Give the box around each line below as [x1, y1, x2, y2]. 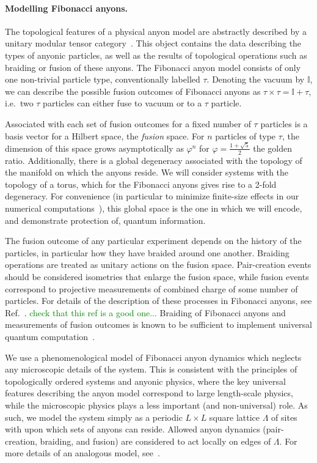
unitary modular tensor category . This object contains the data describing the [5, 37, 302, 50]
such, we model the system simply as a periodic [5, 410, 183, 423]
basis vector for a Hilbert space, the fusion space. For [5, 129, 205, 142]
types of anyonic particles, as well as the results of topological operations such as [5, 48, 307, 61]
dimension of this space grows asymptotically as [5, 141, 184, 154]
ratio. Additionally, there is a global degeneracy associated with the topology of [5, 154, 302, 166]
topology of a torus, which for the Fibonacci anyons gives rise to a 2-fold [5, 177, 277, 190]
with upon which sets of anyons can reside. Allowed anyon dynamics [5, 423, 260, 435]
